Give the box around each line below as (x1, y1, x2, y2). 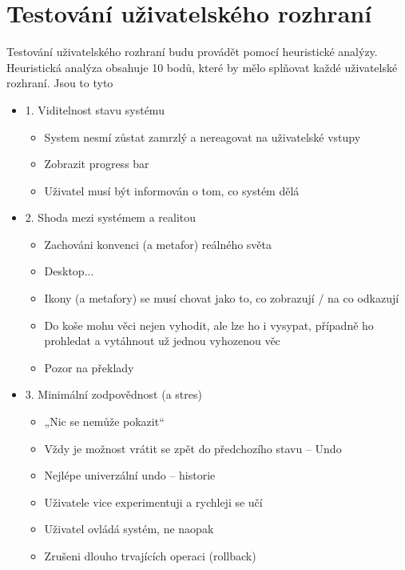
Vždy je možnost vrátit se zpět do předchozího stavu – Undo (44, 440, 342, 456)
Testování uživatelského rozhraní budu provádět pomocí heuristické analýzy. (6, 43, 378, 60)
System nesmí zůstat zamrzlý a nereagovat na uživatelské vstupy (44, 128, 361, 145)
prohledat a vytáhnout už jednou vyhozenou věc (44, 332, 280, 349)
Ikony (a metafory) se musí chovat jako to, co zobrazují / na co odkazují (44, 290, 399, 307)
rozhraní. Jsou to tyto (6, 74, 113, 91)
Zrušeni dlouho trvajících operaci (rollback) (44, 548, 256, 564)
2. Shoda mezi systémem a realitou (25, 209, 197, 226)
